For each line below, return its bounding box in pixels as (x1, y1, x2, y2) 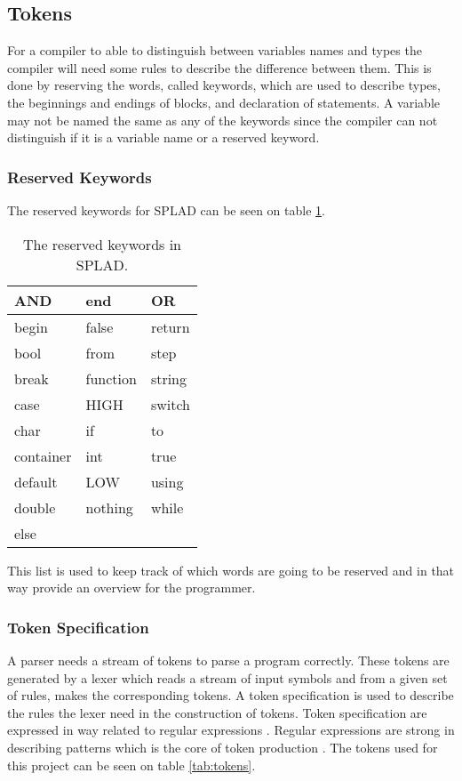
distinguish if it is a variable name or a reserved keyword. (7, 128, 320, 147)
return (150, 316, 190, 337)
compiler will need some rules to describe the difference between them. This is (7, 58, 432, 76)
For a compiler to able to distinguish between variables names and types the (7, 41, 422, 60)
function (85, 367, 137, 389)
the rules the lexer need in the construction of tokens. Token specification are (7, 703, 427, 721)
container (14, 445, 72, 466)
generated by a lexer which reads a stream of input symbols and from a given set (7, 668, 448, 687)
